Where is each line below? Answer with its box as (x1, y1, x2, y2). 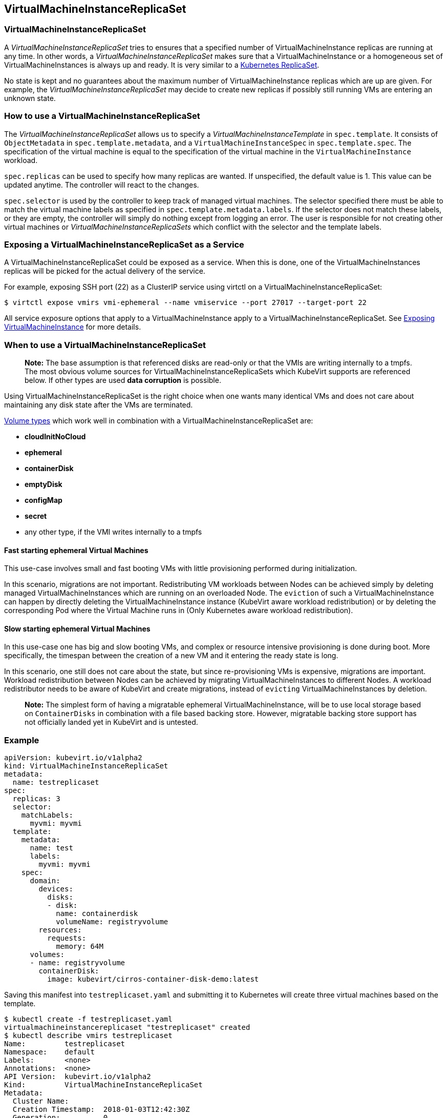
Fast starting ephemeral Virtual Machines (4, 545, 148, 555)
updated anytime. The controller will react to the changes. (4, 180, 199, 189)
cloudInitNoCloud (25, 432, 86, 441)
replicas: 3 (12, 795, 60, 803)
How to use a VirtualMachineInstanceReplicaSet (4, 111, 200, 121)
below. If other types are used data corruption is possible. (25, 376, 221, 385)
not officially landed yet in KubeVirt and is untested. (25, 718, 198, 727)
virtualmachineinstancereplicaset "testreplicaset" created (4, 1023, 250, 1032)
